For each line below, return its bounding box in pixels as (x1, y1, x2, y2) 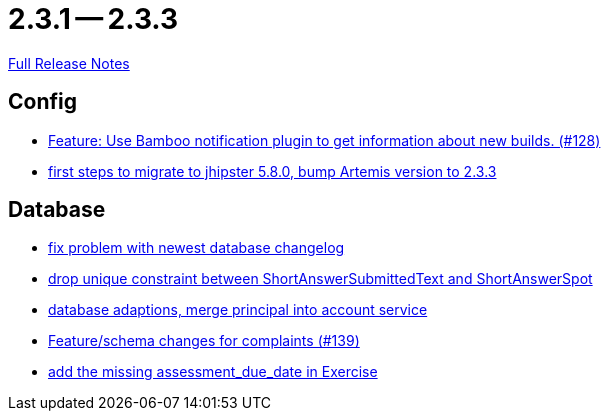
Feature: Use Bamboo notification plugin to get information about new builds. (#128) (48, 131, 601, 149)
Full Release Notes (8, 54, 130, 72)
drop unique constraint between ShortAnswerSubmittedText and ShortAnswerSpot (48, 270, 593, 288)
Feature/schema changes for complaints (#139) (48, 332, 360, 350)
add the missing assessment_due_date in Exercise (48, 363, 378, 381)
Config (8, 89, 77, 115)
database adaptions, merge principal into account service (48, 301, 428, 319)
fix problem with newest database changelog (48, 239, 345, 257)
